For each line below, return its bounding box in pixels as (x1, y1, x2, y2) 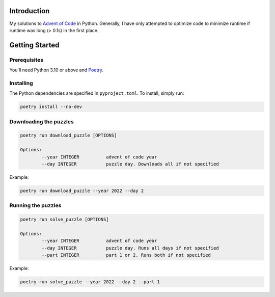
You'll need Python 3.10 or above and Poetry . (9, 67, 104, 73)
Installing (9, 79, 33, 87)
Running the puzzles (9, 202, 62, 209)
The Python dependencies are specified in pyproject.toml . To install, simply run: (9, 90, 184, 96)
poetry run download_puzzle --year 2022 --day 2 (20, 187, 144, 194)
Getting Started (9, 41, 60, 49)
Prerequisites (9, 56, 43, 63)
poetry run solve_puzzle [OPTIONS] (20, 217, 109, 222)
